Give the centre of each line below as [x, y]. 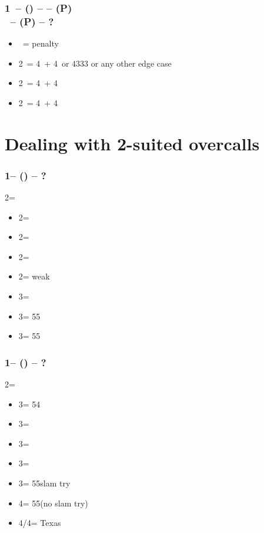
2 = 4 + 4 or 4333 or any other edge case [95, 63]
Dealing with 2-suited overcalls [132, 143]
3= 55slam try [44, 483]
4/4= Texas [40, 523]
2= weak [34, 276]
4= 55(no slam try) [53, 503]
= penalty [41, 43]
